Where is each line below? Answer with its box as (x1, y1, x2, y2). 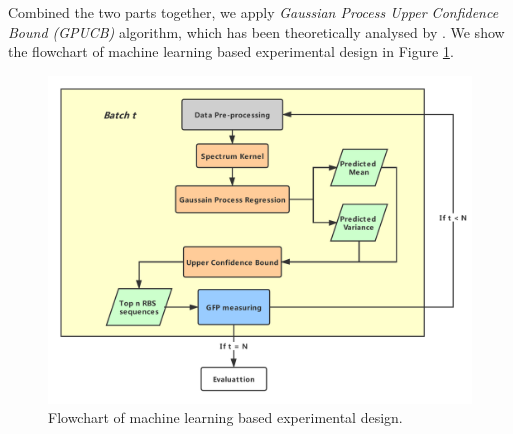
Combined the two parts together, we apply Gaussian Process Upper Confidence (8, 2, 499, 22)
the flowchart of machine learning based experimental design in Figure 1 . (8, 41, 454, 62)
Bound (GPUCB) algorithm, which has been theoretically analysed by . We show (8, 21, 505, 42)
